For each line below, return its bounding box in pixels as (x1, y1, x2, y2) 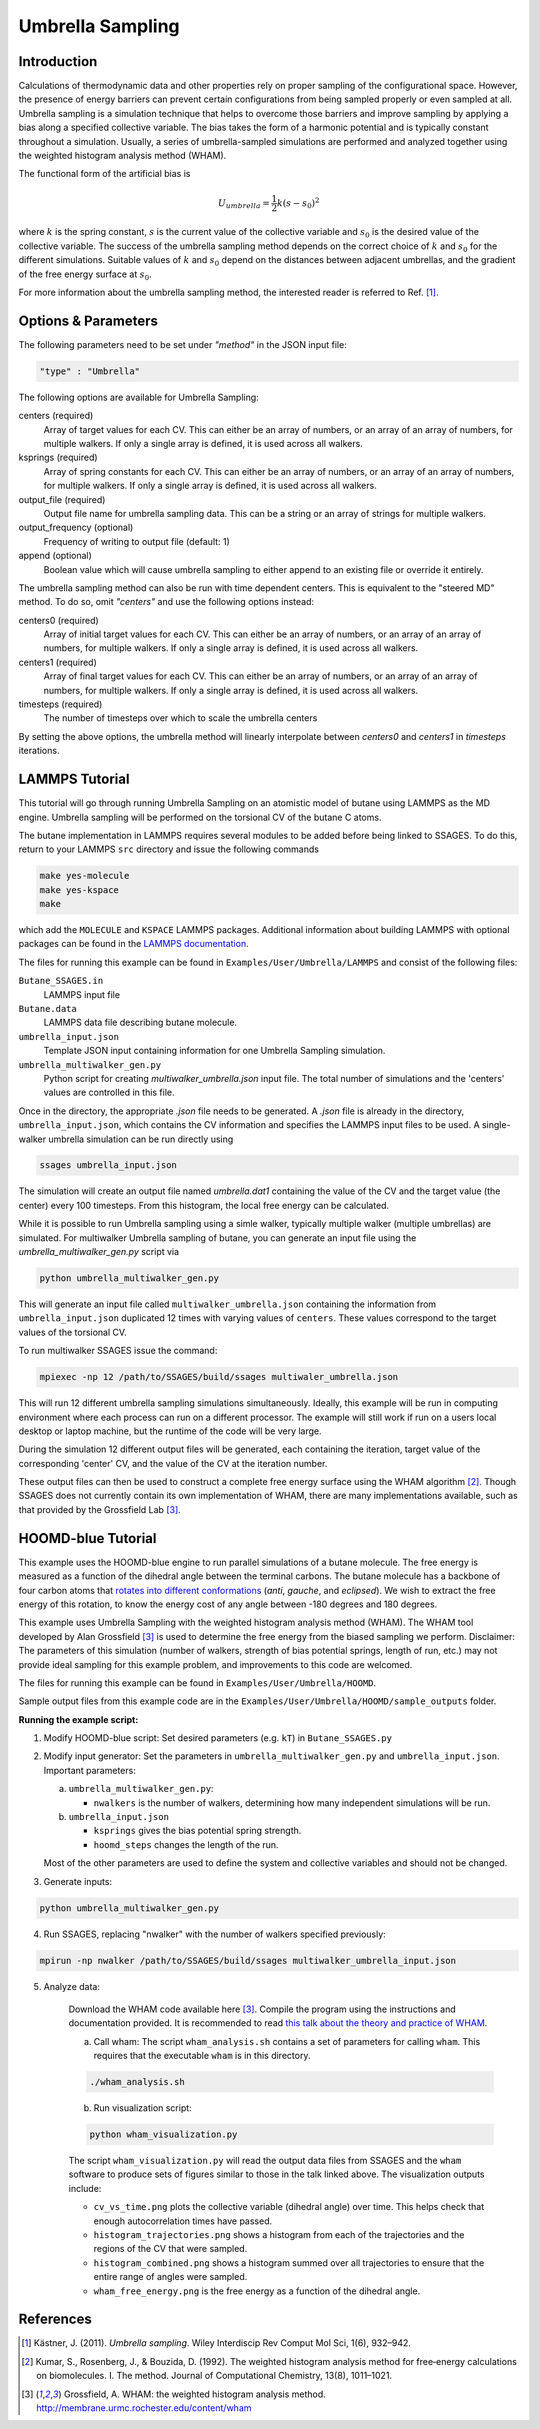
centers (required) (18, 410, 94, 422)
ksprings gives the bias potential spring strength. (93, 1825, 302, 1837)
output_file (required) (18, 493, 106, 505)
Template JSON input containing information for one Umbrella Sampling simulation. (43, 1045, 386, 1057)
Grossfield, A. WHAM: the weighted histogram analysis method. (63, 2388, 327, 2400)
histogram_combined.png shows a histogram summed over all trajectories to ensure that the (93, 2256, 485, 2269)
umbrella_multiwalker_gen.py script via (18, 1246, 180, 1258)
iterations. (18, 745, 60, 757)
